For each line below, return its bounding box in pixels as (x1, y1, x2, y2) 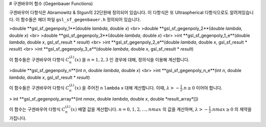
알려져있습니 (230, 10, 254, 16)
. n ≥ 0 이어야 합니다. (182, 85, 223, 91)
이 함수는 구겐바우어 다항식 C (9, 106, 66, 112)
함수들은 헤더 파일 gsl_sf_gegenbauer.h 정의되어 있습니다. (20, 16, 141, 22)
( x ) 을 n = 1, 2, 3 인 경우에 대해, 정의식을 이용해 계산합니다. (74, 56, 190, 62)
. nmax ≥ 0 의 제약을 (211, 106, 252, 112)
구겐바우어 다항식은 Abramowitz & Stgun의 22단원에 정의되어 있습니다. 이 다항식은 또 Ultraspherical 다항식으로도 (9, 10, 229, 16)
